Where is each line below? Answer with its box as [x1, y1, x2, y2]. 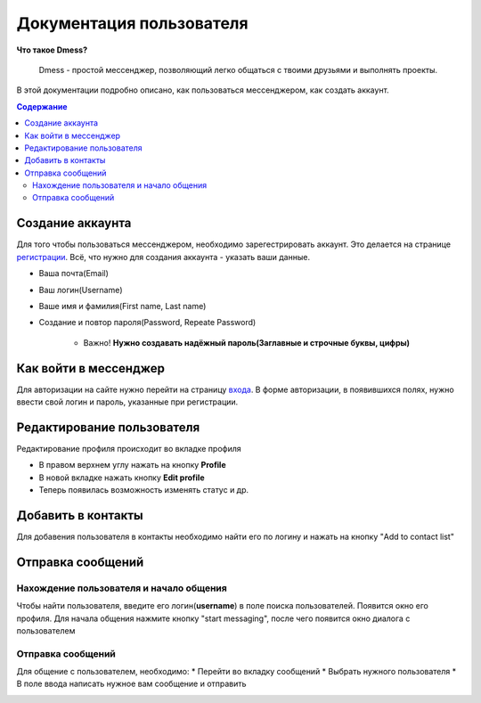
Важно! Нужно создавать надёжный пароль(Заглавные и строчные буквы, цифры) [83, 337, 410, 347]
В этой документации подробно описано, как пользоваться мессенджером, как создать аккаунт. [16, 85, 389, 95]
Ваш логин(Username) [38, 284, 123, 295]
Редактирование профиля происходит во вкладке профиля [16, 443, 241, 454]
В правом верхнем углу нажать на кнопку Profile [38, 460, 226, 470]
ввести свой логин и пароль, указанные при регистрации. [16, 396, 239, 407]
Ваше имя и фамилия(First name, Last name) [38, 300, 207, 311]
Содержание [16, 101, 68, 111]
